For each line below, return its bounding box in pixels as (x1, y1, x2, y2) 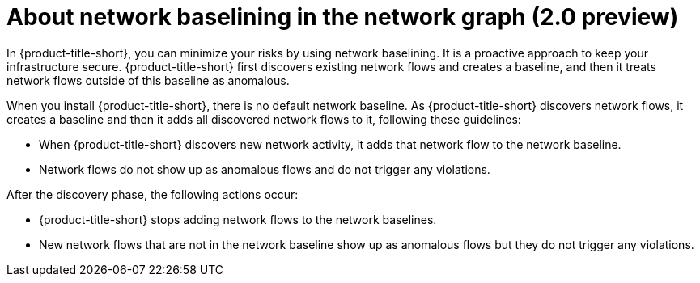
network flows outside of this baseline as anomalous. (6, 73, 290, 87)
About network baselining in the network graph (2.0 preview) (6, 3, 679, 31)
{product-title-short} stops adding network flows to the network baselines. (39, 212, 437, 226)
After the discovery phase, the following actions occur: (6, 187, 299, 201)
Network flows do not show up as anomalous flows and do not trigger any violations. (39, 162, 490, 176)
